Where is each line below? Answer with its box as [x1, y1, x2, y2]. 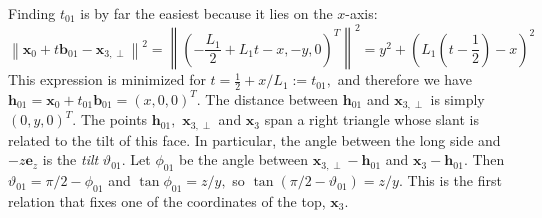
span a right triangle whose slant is [264, 109, 479, 130]
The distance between [205, 88, 339, 109]
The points [80, 109, 148, 130]
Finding [8, 3, 56, 23]
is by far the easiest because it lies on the [80, 3, 333, 23]
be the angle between [178, 149, 309, 170]
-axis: [345, 3, 378, 23]
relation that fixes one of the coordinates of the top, [8, 191, 326, 212]
